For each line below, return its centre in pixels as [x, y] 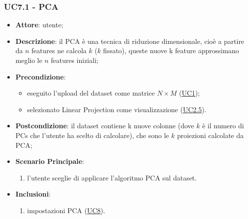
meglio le [29, 60]
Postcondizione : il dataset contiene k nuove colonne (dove [105, 126]
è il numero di [223, 126]
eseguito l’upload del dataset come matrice [91, 93]
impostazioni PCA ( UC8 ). [66, 210]
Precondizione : [41, 76]
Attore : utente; [39, 25]
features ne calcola [59, 50]
